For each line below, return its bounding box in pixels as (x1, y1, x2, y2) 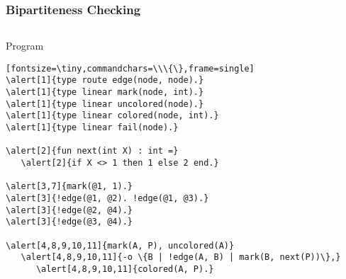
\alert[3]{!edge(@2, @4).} (6, 205, 133, 215)
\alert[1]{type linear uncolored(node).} (6, 98, 204, 109)
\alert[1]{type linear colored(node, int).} (6, 110, 219, 121)
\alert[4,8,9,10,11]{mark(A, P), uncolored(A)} (6, 240, 235, 251)
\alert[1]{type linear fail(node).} (6, 123, 179, 133)
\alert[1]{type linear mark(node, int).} (6, 87, 204, 98)
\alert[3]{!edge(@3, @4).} (6, 217, 133, 227)
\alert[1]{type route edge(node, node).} (6, 75, 204, 86)
